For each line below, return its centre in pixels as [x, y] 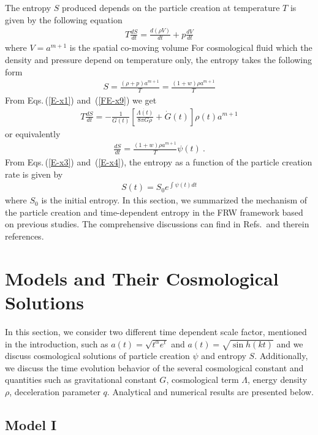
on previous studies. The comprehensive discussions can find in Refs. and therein [157, 224]
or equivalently [33, 133]
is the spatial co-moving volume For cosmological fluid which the [191, 47]
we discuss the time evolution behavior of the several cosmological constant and [154, 367]
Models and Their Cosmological [142, 278]
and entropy [224, 356]
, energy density [278, 380]
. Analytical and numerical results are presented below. [210, 392]
